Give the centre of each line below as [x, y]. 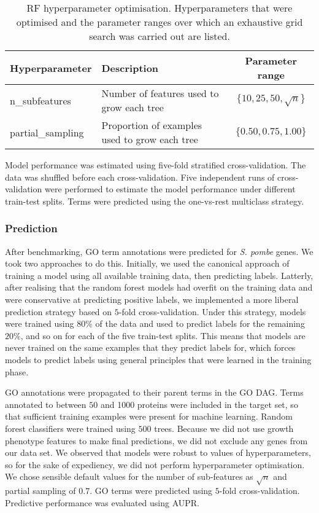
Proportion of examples [152, 125]
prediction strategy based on [59, 311]
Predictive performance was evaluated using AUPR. [102, 502]
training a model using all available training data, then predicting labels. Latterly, [159, 275]
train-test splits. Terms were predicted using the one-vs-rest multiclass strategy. [155, 201]
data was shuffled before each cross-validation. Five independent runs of [140, 177]
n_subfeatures [40, 100]
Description [130, 68]
